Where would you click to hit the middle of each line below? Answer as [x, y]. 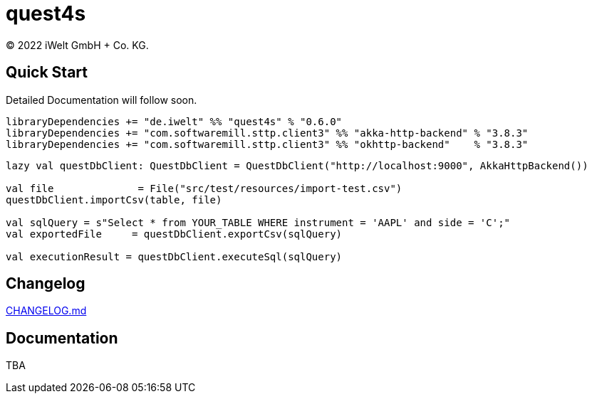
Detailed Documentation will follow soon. [102, 100]
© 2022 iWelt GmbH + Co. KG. [77, 45]
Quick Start [47, 73]
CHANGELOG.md [46, 311]
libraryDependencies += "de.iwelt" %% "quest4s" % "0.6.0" [174, 121]
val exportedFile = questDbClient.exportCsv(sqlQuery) [174, 234]
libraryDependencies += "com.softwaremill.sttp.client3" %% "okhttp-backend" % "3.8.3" [267, 144]
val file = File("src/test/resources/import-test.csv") [204, 188]
